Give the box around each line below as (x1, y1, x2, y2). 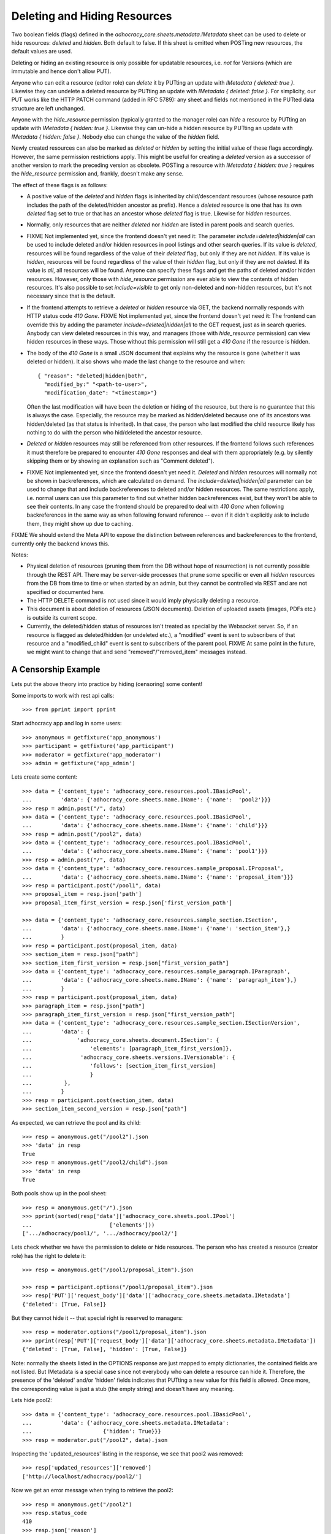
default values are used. (11, 48, 73, 55)
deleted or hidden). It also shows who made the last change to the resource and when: (26, 358, 246, 365)
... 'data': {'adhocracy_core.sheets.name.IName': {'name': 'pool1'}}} (22, 847, 268, 855)
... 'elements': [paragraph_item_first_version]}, (22, 1045, 232, 1052)
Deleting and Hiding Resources (11, 9, 172, 23)
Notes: (11, 551, 28, 558)
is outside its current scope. (26, 614, 97, 621)
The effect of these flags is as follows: (11, 181, 108, 188)
